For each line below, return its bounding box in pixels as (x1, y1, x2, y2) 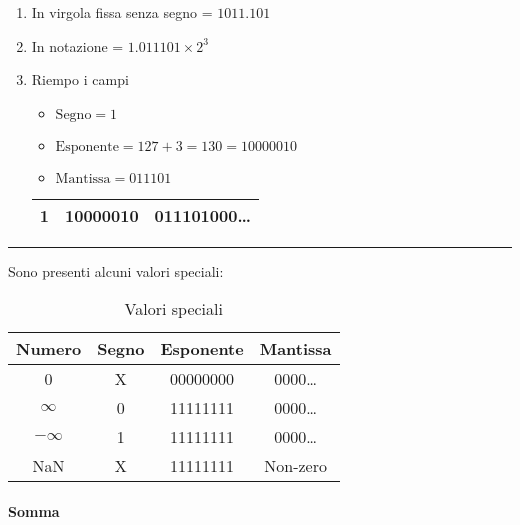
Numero (16, 337, 82, 361)
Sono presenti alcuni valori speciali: (8, 260, 224, 281)
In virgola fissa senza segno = (31, 2, 213, 22)
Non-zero (264, 454, 327, 478)
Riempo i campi (31, 69, 129, 90)
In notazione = (31, 35, 124, 56)
